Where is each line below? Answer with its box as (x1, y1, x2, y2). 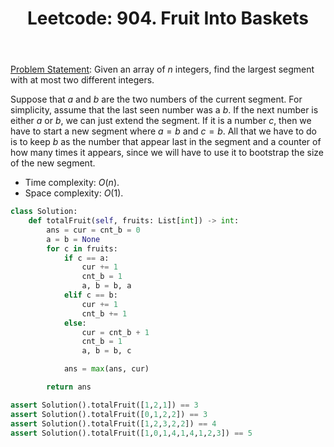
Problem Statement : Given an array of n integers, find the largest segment (10, 63, 315, 76)
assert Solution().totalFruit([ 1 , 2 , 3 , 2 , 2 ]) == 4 (10, 418, 217, 429)
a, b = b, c (81, 346, 132, 356)
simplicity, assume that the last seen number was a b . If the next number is (10, 104, 319, 116)
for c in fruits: (46, 243, 118, 254)
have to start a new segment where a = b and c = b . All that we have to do (10, 125, 317, 137)
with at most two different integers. (10, 74, 155, 86)
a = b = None (46, 234, 101, 244)
